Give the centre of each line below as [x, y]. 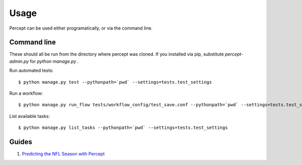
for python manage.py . [54, 61]
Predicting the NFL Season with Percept [63, 154]
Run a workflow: [26, 93]
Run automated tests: [31, 71]
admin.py [19, 61]
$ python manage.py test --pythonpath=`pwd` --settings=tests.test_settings [115, 82]
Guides [21, 142]
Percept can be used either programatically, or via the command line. [81, 28]
